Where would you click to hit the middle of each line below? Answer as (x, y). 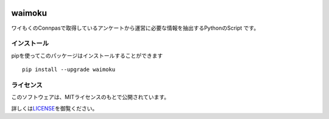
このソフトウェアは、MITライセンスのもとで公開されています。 (90, 97)
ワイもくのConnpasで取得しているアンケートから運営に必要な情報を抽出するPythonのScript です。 (135, 28)
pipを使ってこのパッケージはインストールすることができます (87, 55)
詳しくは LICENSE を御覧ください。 (55, 108)
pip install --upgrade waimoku (69, 70)
